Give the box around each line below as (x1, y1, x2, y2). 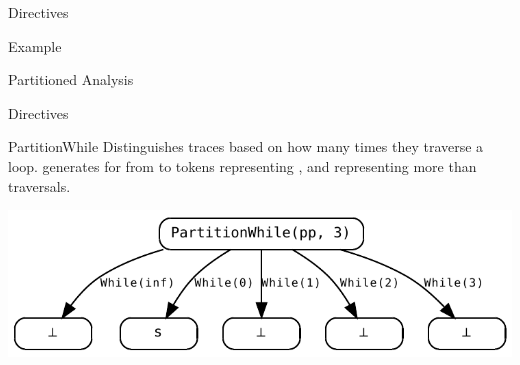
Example (8, 35, 62, 56)
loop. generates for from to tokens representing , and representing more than (8, 155, 477, 176)
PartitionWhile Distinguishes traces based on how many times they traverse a (8, 136, 484, 157)
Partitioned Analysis (8, 69, 134, 90)
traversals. (8, 175, 71, 196)
